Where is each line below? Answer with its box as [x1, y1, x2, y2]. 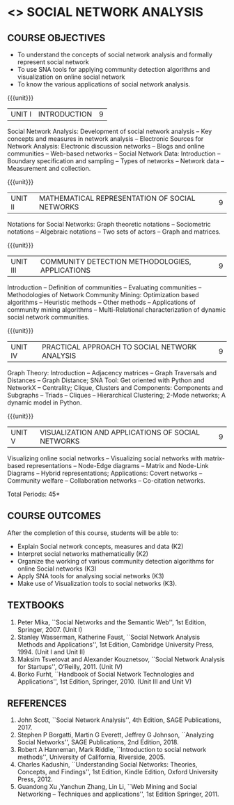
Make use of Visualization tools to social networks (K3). [17, 579, 178, 587]
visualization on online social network [17, 73, 125, 81]
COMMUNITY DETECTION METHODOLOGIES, [40, 257, 192, 266]
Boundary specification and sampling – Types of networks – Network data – [7, 157, 224, 165]
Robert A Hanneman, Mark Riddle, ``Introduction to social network [17, 746, 207, 754]
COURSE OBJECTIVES [7, 32, 106, 44]
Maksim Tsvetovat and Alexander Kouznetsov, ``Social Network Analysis [17, 655, 225, 663]
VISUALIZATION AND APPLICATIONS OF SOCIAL [39, 428, 201, 437]
